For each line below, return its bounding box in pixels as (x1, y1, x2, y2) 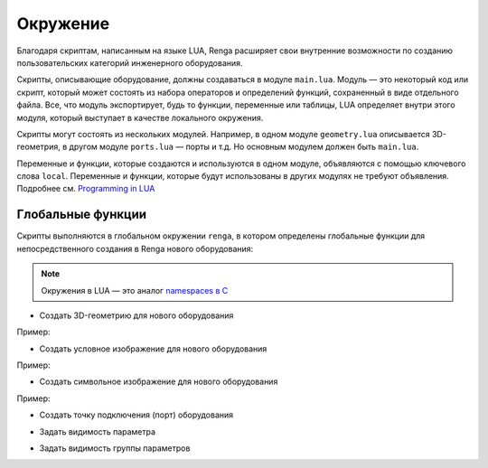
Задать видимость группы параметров (39, 443, 191, 454)
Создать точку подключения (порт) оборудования (39, 409, 234, 420)
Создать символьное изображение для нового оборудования (39, 376, 278, 388)
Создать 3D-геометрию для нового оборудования (39, 310, 234, 321)
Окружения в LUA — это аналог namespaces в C (41, 285, 229, 295)
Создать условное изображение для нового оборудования (39, 343, 267, 354)
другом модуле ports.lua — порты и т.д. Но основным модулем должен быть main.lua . (69, 141, 419, 153)
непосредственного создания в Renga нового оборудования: (16, 243, 254, 254)
